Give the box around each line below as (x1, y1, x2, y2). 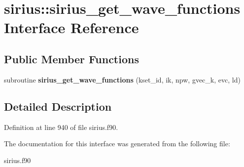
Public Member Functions (4, 51, 139, 66)
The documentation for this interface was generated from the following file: (4, 138, 230, 149)
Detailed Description (4, 98, 112, 114)
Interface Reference (4, 17, 139, 38)
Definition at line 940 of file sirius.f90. (4, 122, 118, 132)
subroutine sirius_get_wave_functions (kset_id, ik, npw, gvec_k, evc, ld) (4, 74, 241, 84)
